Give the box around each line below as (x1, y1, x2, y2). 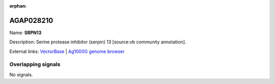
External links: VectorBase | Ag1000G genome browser (9, 48, 125, 54)
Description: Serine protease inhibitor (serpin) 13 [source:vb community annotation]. (9, 39, 186, 45)
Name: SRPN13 (9, 30, 42, 36)
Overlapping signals (9, 61, 61, 68)
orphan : (9, 3, 27, 9)
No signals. (9, 71, 33, 77)
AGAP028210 (9, 16, 53, 25)
